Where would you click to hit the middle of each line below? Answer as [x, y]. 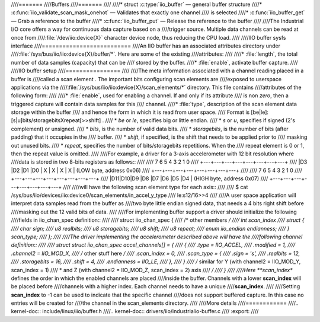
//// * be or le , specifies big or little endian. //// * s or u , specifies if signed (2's [200, 120]
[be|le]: [260, 112]
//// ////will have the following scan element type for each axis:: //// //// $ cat [156, 187]
